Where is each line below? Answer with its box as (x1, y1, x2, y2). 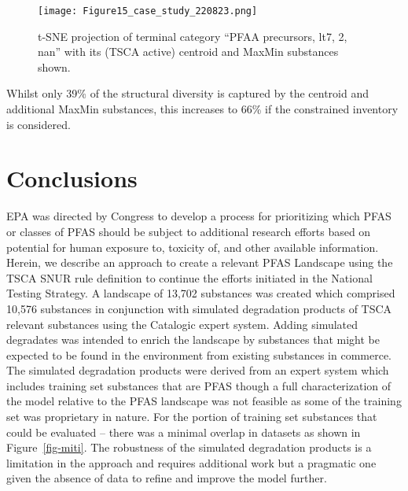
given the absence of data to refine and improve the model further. (6, 470, 327, 486)
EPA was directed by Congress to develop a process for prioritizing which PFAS (6, 208, 391, 224)
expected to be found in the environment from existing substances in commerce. (6, 346, 392, 363)
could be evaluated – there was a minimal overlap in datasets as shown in (6, 423, 361, 440)
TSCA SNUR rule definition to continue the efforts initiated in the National (6, 269, 373, 286)
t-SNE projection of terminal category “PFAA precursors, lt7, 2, (38, 28, 347, 44)
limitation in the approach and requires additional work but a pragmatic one (6, 454, 377, 471)
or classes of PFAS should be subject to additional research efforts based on (6, 223, 371, 239)
